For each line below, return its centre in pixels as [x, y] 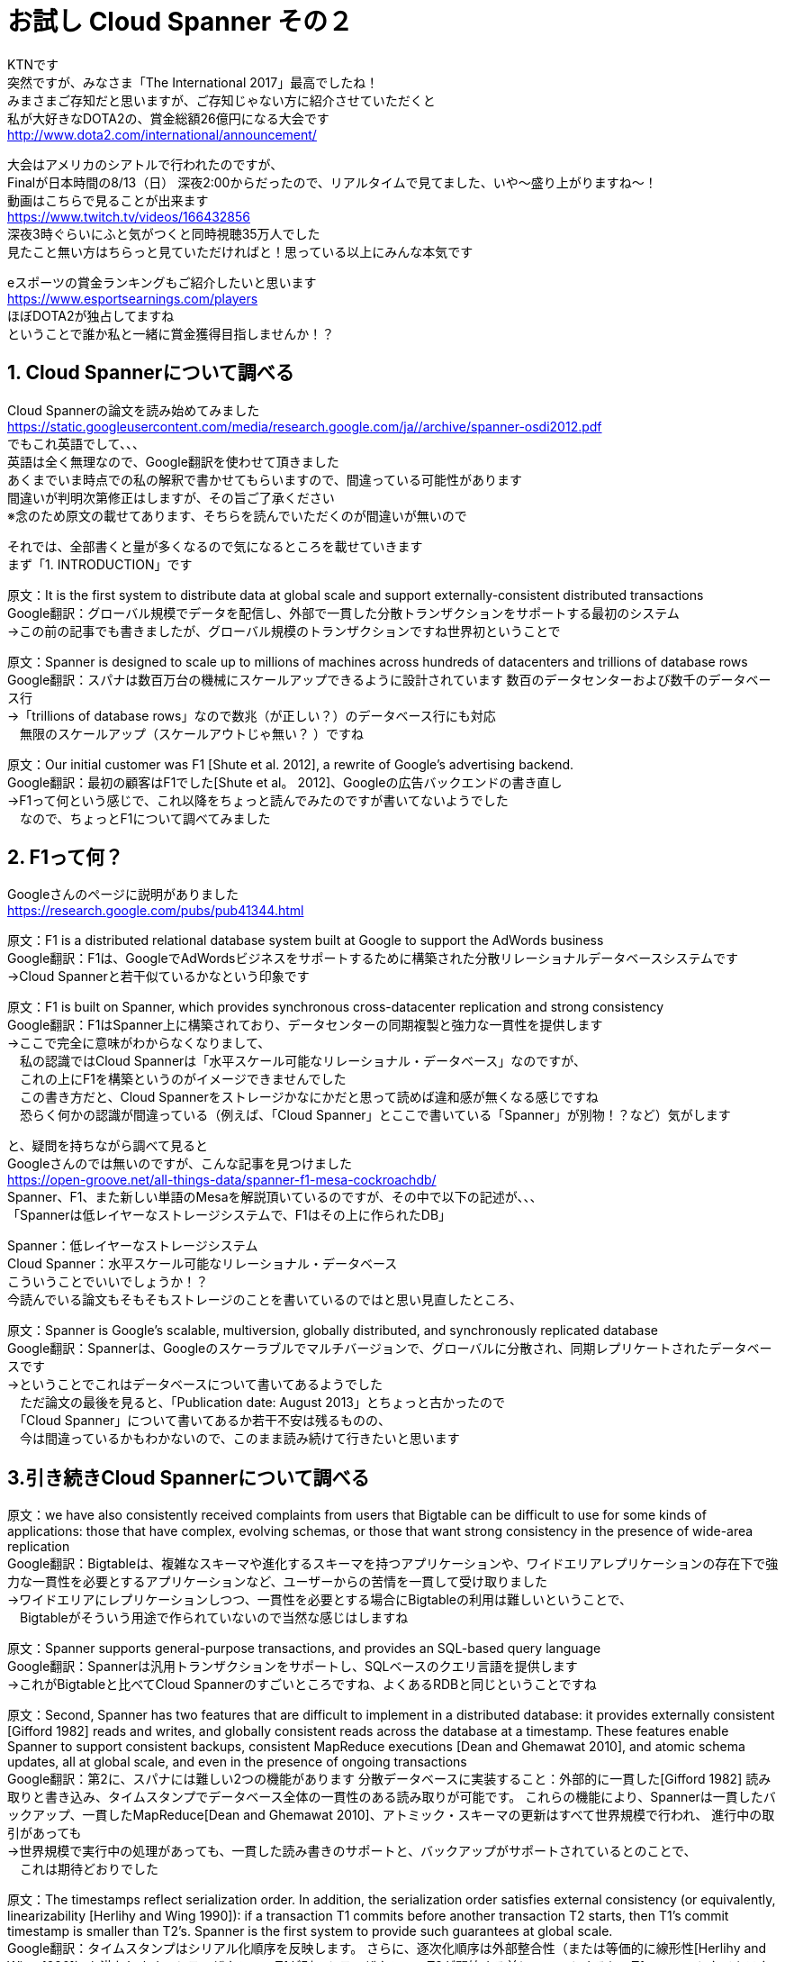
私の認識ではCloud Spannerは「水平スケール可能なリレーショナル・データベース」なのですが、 [303, 1061]
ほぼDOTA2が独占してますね [91, 315]
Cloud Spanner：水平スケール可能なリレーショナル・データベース [203, 1264]
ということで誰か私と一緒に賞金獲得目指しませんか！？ [171, 333]
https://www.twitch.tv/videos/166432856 [129, 216]
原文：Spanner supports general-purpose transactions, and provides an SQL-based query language [304, 1649]
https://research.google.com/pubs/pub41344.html [156, 911]
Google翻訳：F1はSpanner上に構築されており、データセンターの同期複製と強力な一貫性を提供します [305, 1025]
